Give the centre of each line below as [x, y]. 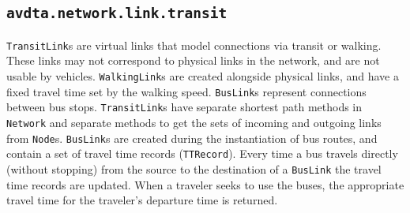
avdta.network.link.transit [117, 13]
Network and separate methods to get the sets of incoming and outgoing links [194, 122]
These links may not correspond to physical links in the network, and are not [193, 60]
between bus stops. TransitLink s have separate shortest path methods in [184, 107]
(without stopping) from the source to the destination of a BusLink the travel [194, 168]
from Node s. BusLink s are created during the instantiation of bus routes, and [192, 138]
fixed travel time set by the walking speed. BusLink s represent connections [186, 91]
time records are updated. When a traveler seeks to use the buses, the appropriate [205, 184]
